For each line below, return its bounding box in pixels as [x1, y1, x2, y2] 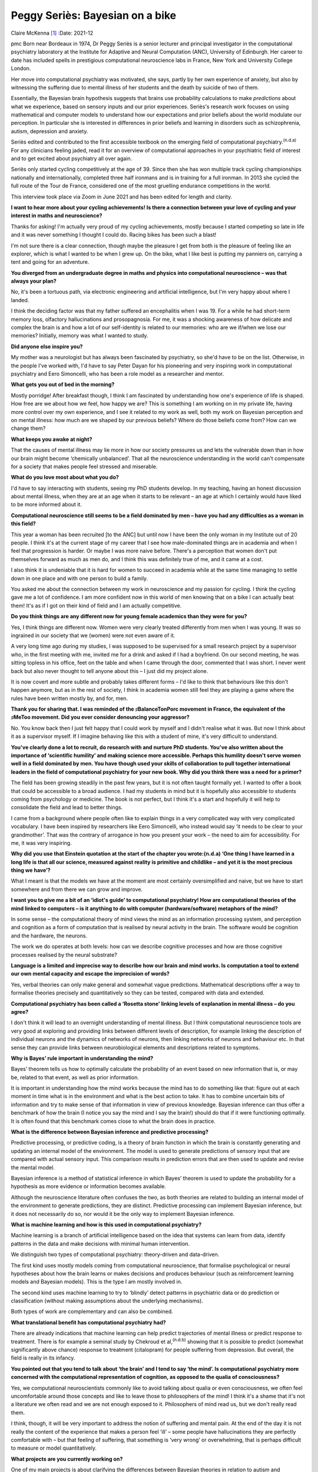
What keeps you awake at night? [11, 436, 92, 443]
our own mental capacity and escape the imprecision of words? [11, 970, 170, 977]
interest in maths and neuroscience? [11, 212, 102, 219]
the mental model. [11, 1163, 55, 1171]
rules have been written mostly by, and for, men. [11, 695, 128, 702]
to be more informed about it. [11, 501, 82, 508]
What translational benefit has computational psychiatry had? [11, 1319, 166, 1326]
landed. [11, 296, 29, 303]
